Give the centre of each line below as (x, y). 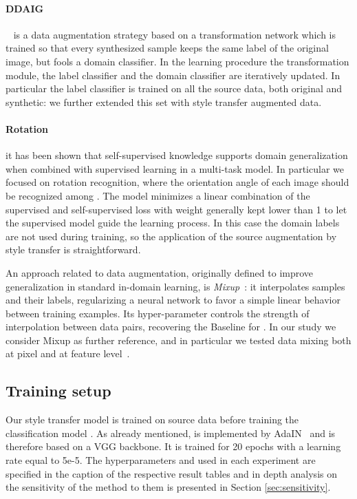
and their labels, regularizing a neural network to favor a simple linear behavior (173, 300)
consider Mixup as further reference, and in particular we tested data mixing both (178, 340)
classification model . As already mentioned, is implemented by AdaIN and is (171, 433)
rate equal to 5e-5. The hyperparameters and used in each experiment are (161, 460)
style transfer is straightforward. (73, 249)
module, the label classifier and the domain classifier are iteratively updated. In (173, 75)
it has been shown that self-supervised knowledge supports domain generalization (177, 155)
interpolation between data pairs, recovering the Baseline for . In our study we (171, 327)
